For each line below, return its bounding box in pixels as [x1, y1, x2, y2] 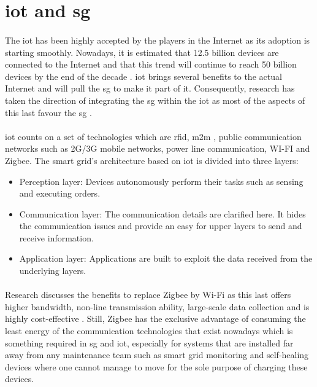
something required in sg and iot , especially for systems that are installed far [5, 336, 294, 349]
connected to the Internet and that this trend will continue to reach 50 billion [5, 58, 297, 71]
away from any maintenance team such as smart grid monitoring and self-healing [5, 348, 309, 361]
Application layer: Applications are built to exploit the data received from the [19, 252, 313, 265]
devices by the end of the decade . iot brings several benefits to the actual [5, 69, 282, 82]
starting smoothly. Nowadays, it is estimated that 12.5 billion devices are [5, 45, 279, 58]
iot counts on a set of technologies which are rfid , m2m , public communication [5, 130, 302, 143]
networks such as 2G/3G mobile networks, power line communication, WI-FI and [5, 142, 310, 155]
